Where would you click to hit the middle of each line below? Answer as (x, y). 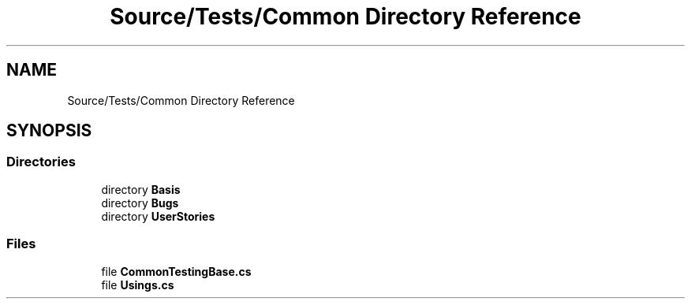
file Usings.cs (138, 285)
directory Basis (141, 189)
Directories (41, 162)
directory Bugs (140, 203)
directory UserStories (158, 216)
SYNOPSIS (49, 131)
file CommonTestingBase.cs (176, 271)
